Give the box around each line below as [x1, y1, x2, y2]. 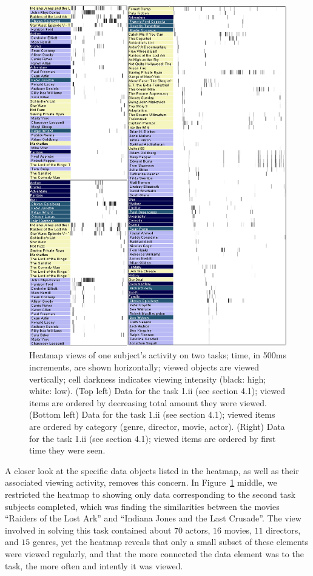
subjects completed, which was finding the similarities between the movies [5, 500, 280, 512]
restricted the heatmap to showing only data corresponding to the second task [5, 487, 295, 500]
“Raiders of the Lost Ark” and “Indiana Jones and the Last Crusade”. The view [5, 512, 301, 524]
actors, [185, 523, 210, 536]
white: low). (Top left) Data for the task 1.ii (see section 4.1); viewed [29, 384, 285, 397]
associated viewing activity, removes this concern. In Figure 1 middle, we [5, 476, 277, 489]
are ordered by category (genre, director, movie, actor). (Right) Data [29, 420, 285, 433]
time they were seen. [29, 444, 106, 457]
